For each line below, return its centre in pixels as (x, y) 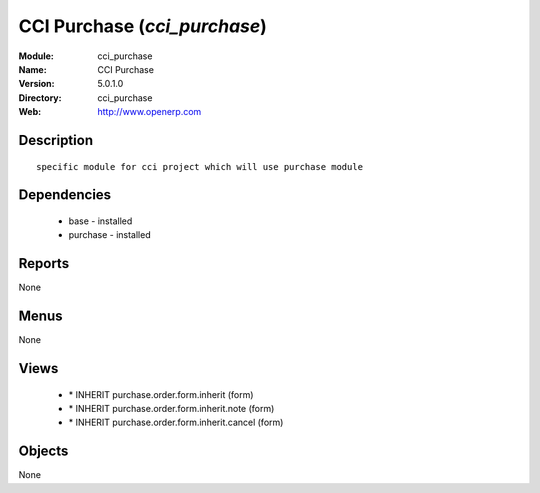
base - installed (100, 221)
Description (56, 140)
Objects (43, 451)
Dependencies (65, 195)
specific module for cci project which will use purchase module (200, 166)
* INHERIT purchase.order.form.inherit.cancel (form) (176, 422)
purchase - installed (109, 235)
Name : (32, 69)
